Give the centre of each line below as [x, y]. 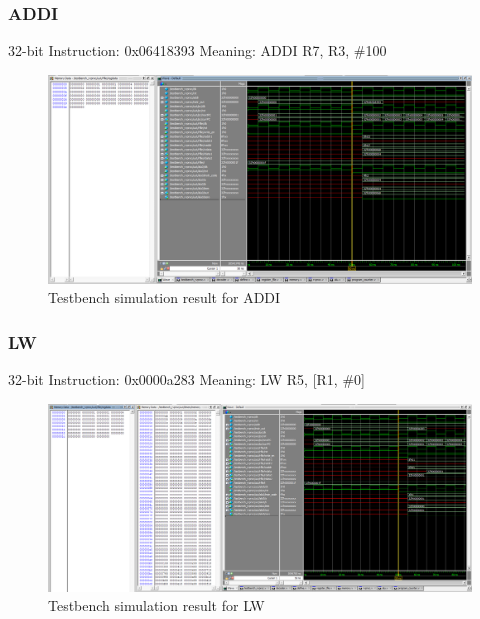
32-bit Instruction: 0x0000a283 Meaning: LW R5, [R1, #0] [186, 378]
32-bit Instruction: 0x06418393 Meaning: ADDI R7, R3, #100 [197, 50]
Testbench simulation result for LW [156, 605]
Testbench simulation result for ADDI [164, 297]
